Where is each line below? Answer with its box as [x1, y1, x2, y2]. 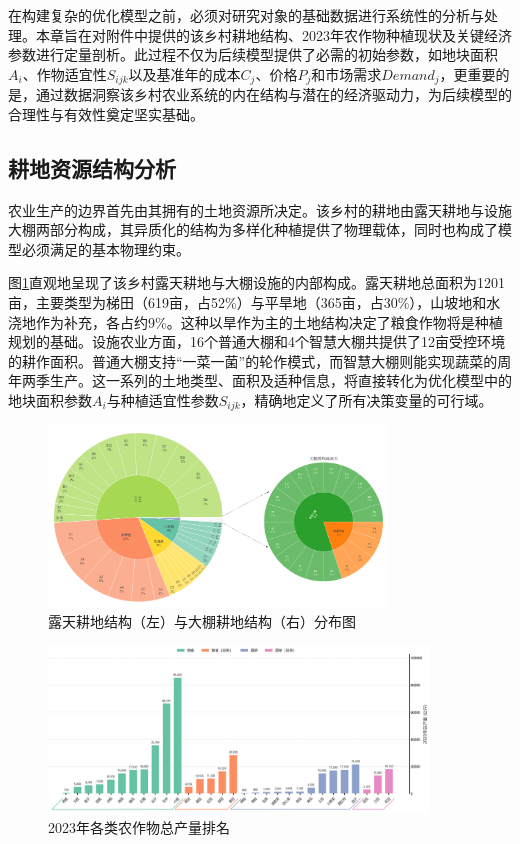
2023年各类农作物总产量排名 [48, 817, 230, 838]
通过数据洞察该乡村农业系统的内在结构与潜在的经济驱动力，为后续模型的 [35, 84, 512, 105]
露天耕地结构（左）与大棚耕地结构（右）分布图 [48, 610, 356, 631]
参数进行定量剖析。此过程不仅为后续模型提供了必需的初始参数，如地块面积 [8, 44, 498, 65]
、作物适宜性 [22, 63, 107, 84]
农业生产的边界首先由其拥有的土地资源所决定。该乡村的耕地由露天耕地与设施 [8, 199, 512, 220]
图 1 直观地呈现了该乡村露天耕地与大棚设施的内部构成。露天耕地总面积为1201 [8, 272, 505, 293]
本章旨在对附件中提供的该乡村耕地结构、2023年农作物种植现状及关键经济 [35, 24, 512, 45]
